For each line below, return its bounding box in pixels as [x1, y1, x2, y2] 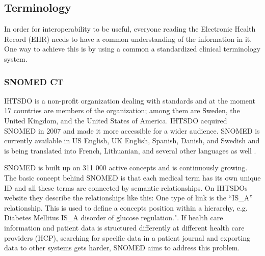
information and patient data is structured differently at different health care [4, 222, 245, 233]
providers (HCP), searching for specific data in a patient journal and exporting [4, 232, 250, 243]
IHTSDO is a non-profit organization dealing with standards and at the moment [4, 95, 255, 106]
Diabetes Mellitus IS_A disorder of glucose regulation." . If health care [4, 212, 223, 223]
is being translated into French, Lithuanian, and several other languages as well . [4, 145, 256, 156]
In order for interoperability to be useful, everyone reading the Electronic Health [4, 23, 256, 34]
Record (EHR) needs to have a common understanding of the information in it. [4, 33, 252, 44]
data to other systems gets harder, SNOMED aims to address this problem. [4, 242, 240, 253]
